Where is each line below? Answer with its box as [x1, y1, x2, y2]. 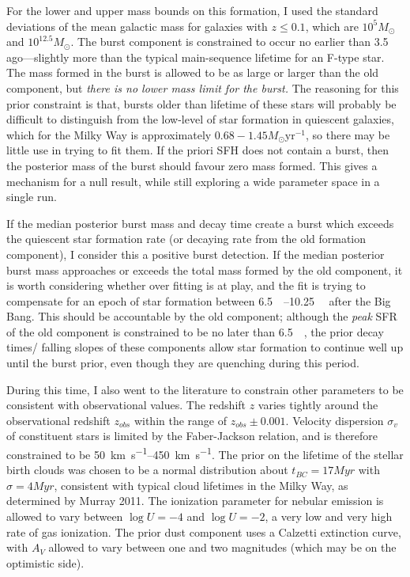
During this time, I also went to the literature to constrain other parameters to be [6, 381, 404, 397]
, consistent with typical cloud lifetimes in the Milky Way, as [54, 476, 348, 493]
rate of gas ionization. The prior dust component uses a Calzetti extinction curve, [6, 523, 401, 540]
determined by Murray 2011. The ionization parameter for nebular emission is [6, 492, 384, 509]
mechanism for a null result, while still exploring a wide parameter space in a [6, 173, 380, 189]
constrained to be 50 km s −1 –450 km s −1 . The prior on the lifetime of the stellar [6, 444, 404, 462]
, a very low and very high [265, 508, 393, 525]
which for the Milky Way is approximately [6, 126, 212, 142]
